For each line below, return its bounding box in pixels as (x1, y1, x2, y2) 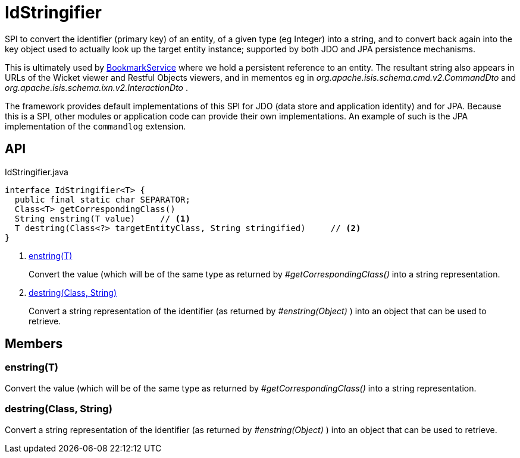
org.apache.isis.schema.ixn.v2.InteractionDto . (5, 82, 188, 93)
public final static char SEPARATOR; (14, 194, 190, 204)
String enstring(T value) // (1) (14, 213, 190, 223)
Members (5, 336, 63, 352)
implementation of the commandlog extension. (5, 121, 186, 131)
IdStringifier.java (5, 166, 68, 177)
